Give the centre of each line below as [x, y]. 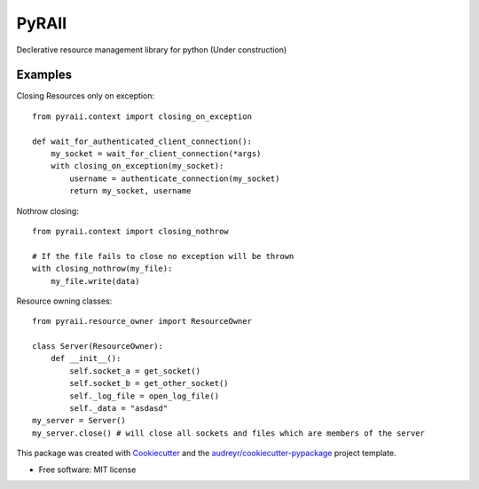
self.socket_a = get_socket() [135, 371]
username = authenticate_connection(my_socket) [175, 178]
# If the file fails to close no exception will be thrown [163, 256]
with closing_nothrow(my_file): [102, 269]
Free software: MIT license [87, 469]
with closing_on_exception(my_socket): [137, 166]
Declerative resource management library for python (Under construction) [152, 50]
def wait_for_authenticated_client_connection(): [142, 141]
